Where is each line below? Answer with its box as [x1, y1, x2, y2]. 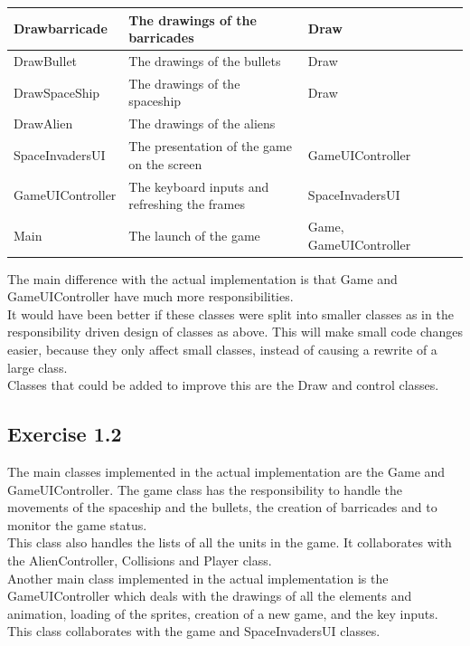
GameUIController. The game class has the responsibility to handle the [7, 480, 402, 499]
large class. [7, 357, 68, 376]
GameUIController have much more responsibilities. [7, 287, 294, 306]
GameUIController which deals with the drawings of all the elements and [7, 586, 412, 605]
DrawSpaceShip [14, 82, 100, 101]
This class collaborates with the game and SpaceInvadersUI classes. [7, 622, 381, 641]
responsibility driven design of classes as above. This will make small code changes [7, 322, 464, 341]
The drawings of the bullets [128, 51, 281, 70]
